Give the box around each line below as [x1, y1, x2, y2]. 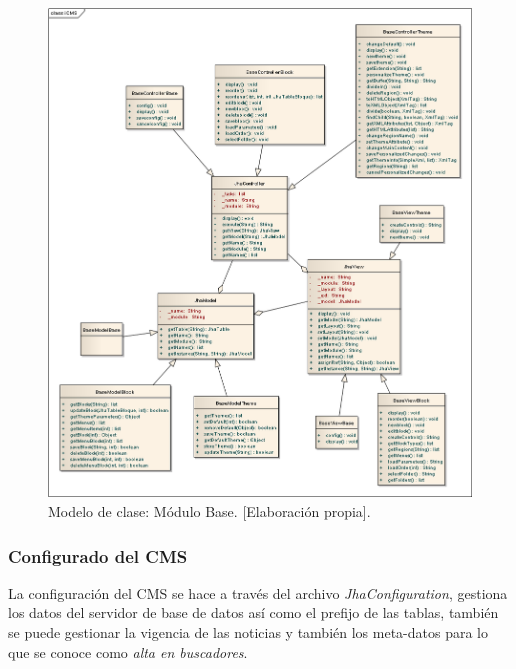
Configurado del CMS [8, 543, 188, 568]
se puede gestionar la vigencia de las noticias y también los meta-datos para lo [8, 622, 488, 643]
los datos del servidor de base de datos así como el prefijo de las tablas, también [8, 602, 499, 623]
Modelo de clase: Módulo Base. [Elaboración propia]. [48, 501, 371, 522]
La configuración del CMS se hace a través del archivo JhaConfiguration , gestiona [8, 582, 508, 603]
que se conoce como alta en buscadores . [8, 641, 248, 662]
